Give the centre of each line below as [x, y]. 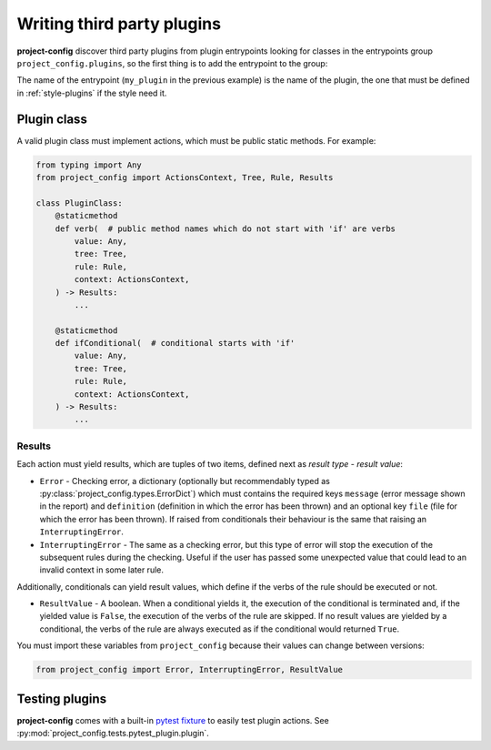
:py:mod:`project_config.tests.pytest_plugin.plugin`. [113, 734]
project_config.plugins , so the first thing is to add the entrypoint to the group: [172, 63]
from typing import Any [89, 165]
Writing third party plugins [119, 24]
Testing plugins [62, 699]
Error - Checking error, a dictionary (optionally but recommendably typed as [185, 481]
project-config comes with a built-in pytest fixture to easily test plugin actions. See [173, 720]
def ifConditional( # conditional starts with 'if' [175, 343]
